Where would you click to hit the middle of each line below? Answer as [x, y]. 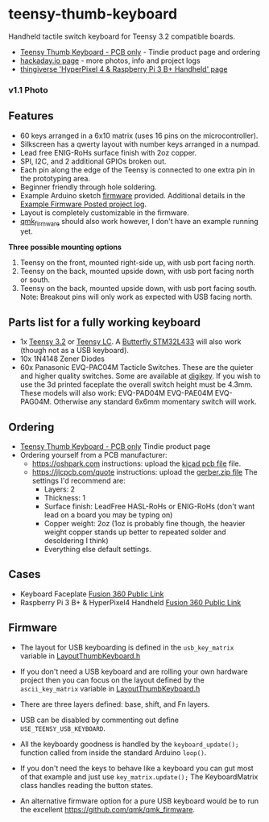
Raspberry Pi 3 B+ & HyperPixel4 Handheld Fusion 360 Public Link [130, 602]
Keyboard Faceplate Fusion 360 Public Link [92, 594]
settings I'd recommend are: [79, 481]
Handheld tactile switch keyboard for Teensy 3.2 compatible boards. [122, 36]
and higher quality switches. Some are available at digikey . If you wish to [140, 376]
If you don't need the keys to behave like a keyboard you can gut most [137, 768]
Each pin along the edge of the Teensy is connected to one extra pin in [137, 169]
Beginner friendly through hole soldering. [88, 187]
